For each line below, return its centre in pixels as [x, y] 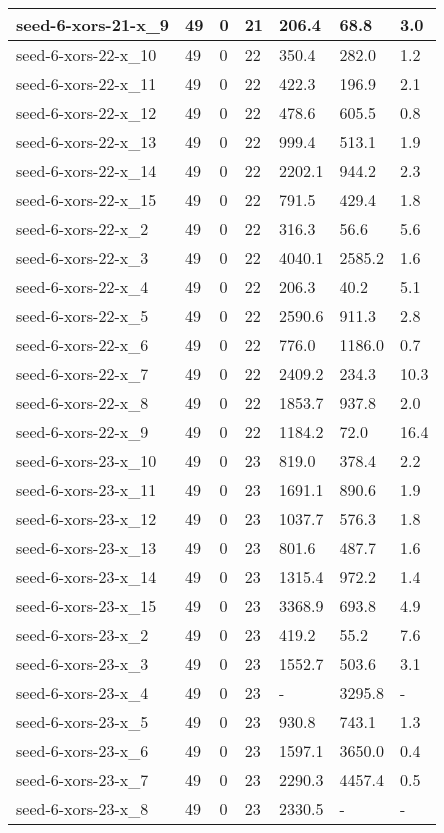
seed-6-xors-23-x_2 [82, 634]
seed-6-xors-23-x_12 [86, 518]
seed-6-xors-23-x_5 [82, 721]
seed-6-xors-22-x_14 [86, 170]
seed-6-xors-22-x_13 [86, 141]
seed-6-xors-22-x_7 [82, 373]
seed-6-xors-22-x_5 [82, 315]
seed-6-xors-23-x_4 [82, 692]
